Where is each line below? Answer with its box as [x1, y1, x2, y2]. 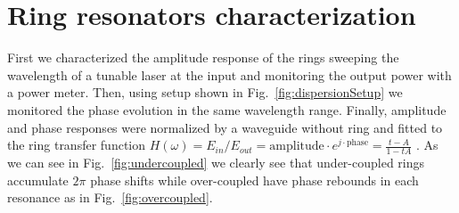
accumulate [7, 170, 69, 189]
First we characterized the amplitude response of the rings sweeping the [7, 48, 399, 67]
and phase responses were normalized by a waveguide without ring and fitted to [7, 118, 443, 136]
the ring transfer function [7, 135, 146, 154]
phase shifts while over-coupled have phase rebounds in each [90, 170, 419, 189]
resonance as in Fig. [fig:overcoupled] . [7, 188, 213, 207]
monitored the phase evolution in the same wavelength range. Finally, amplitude [7, 100, 447, 119]
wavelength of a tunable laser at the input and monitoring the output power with [7, 65, 452, 84]
